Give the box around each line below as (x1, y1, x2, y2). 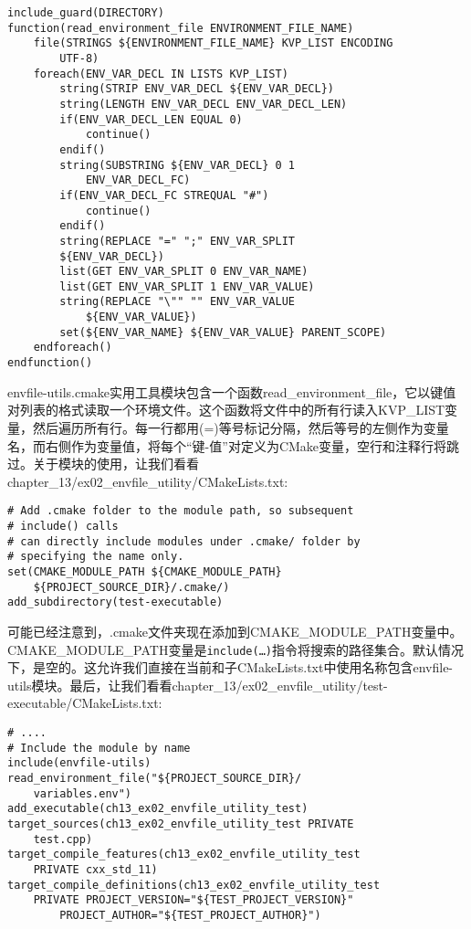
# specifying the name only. (7, 550, 184, 564)
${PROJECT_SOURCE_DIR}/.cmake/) (33, 580, 230, 594)
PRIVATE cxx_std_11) (33, 862, 158, 876)
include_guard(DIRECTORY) (7, 6, 164, 19)
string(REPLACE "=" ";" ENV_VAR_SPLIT (59, 234, 295, 248)
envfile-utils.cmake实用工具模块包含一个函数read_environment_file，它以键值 (7, 382, 456, 401)
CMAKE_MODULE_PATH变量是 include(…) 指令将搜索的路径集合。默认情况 (7, 639, 464, 659)
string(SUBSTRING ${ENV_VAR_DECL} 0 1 (59, 158, 295, 172)
